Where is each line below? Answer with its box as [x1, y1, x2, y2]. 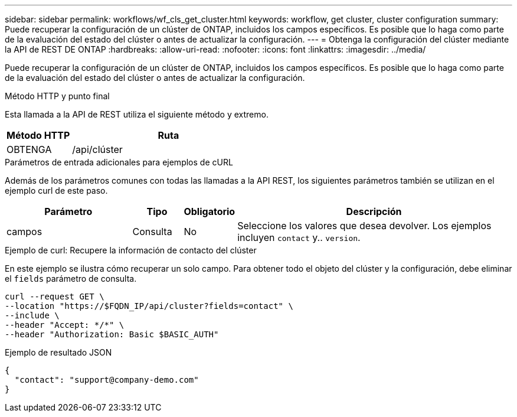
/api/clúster [72, 144, 123, 155]
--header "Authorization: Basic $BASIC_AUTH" [5, 330, 219, 339]
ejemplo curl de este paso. [5, 185, 108, 196]
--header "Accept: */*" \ [5, 320, 125, 330]
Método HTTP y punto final [5, 91, 110, 101]
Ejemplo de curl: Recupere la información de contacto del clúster [5, 245, 257, 255]
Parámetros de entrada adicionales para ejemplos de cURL [5, 157, 233, 167]
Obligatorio [184, 206, 235, 217]
